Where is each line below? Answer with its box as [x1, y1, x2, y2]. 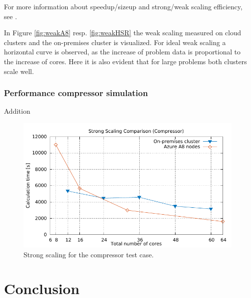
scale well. [4, 66, 34, 76]
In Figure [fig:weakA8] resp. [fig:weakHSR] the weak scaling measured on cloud [4, 27, 241, 38]
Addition [4, 106, 30, 116]
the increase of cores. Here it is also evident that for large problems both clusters [4, 56, 247, 66]
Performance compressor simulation [4, 87, 148, 99]
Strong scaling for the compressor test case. [24, 249, 154, 259]
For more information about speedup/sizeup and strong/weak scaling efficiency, [4, 1, 243, 11]
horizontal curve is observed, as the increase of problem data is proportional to [4, 47, 241, 57]
